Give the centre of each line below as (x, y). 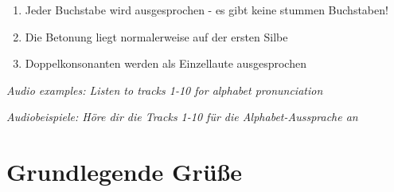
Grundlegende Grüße (125, 172)
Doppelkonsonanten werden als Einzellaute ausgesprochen (166, 63)
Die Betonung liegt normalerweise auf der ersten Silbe (156, 36)
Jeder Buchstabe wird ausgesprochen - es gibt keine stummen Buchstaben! (207, 10)
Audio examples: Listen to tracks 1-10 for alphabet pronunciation (165, 90)
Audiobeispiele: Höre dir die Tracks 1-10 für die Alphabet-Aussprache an (182, 117)
